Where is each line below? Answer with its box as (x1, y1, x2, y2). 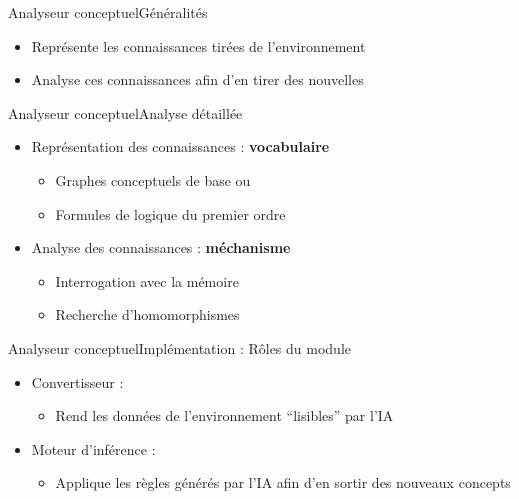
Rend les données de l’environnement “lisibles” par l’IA (55, 405, 394, 426)
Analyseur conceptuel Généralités (8, 2, 208, 22)
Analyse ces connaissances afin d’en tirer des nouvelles (31, 69, 364, 90)
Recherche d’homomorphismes (55, 304, 240, 325)
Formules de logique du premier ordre (55, 203, 286, 224)
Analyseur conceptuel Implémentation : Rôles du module (8, 337, 352, 358)
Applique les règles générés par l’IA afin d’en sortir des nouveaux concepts (55, 472, 511, 493)
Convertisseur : (31, 371, 124, 392)
